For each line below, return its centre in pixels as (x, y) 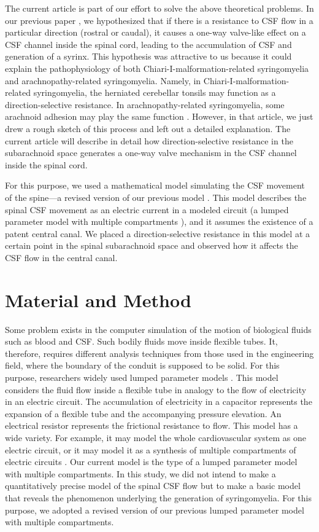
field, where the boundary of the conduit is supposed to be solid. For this (142, 365)
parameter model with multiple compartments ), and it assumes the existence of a (159, 221)
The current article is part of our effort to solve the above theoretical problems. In (159, 8)
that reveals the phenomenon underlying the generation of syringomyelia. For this (158, 497)
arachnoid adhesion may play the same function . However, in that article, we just (159, 116)
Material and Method (98, 299)
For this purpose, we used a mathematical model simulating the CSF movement (155, 185)
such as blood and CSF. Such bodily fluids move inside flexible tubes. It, (141, 341)
